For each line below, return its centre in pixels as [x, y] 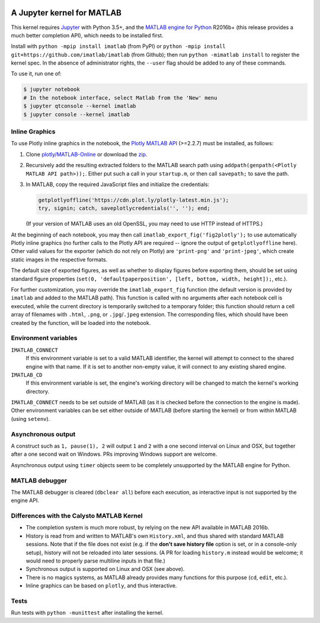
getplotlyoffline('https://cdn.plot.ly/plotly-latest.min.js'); [134, 200]
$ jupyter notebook [52, 90]
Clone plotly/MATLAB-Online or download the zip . [87, 154]
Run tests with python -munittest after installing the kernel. [87, 613]
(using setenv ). [31, 418]
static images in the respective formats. [59, 259]
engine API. [25, 500]
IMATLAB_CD [27, 375]
